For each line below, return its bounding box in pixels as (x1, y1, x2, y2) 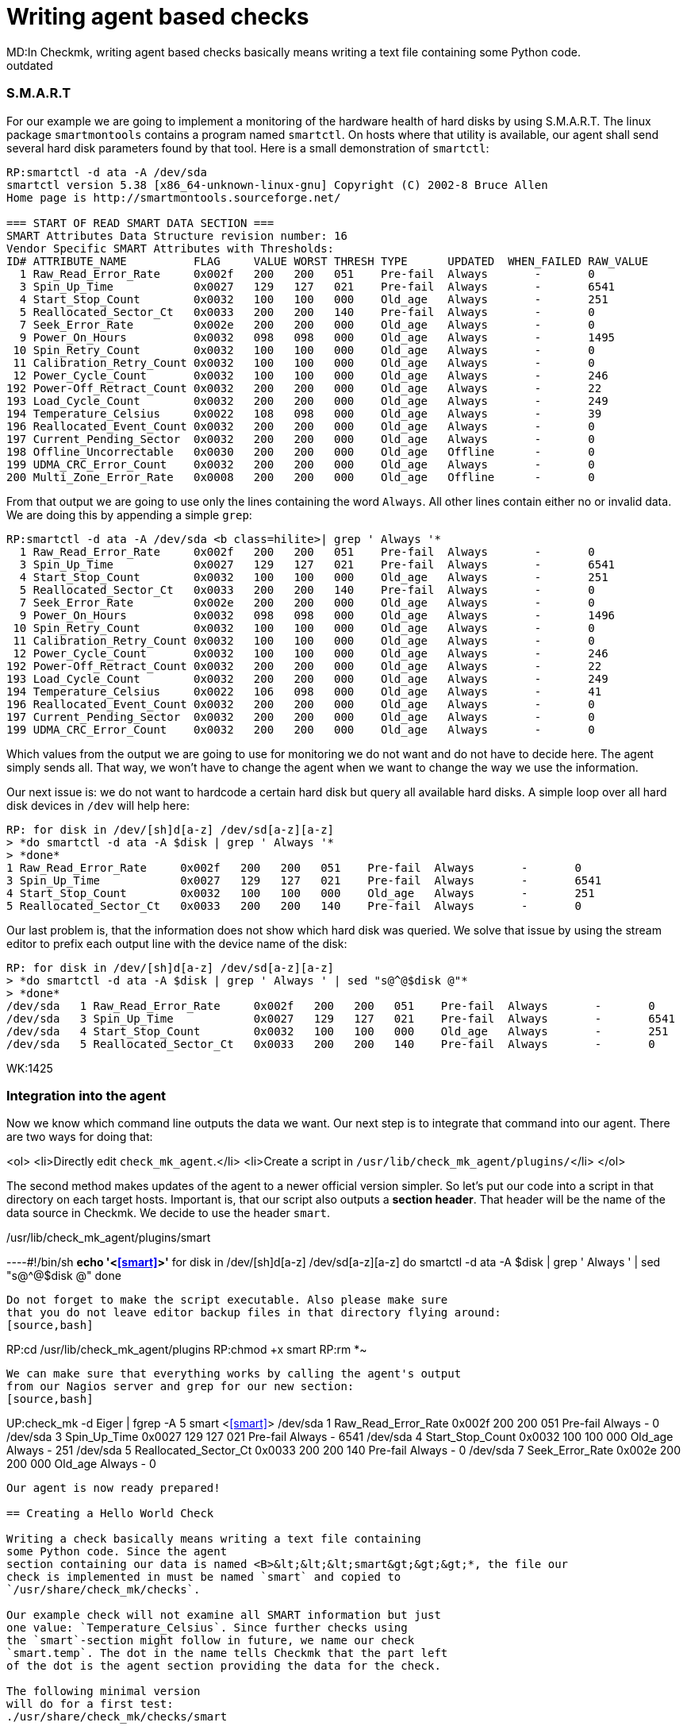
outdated (6, 58, 53, 72)
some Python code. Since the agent (6, 1545, 228, 1559)
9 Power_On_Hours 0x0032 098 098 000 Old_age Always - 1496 (19, 608, 616, 622)
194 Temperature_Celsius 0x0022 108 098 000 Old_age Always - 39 (6, 406, 602, 420)
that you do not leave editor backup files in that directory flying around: (6, 1306, 501, 1320)
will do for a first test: (6, 1697, 174, 1711)
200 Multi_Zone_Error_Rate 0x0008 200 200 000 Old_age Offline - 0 (6, 470, 595, 484)
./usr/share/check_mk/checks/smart (6, 1710, 228, 1724)
